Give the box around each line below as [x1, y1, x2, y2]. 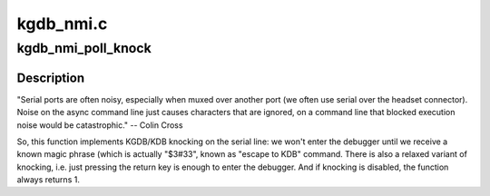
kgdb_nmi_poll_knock [16, 40, 152, 56]
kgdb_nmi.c [16, 14, 108, 34]
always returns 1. [16, 174, 81, 185]
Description [16, 70, 85, 85]
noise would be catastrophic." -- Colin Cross [16, 119, 183, 131]
